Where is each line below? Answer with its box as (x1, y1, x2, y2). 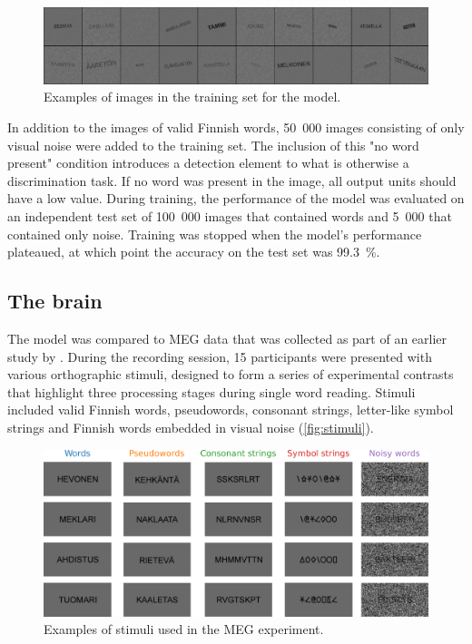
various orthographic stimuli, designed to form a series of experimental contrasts (7, 365, 454, 384)
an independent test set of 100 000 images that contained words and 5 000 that (7, 207, 452, 226)
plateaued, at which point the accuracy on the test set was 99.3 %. (7, 242, 380, 261)
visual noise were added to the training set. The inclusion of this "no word (7, 135, 419, 154)
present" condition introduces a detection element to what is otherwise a (7, 153, 409, 172)
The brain (7, 287, 103, 315)
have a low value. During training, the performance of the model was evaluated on (7, 189, 465, 208)
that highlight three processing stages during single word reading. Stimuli (7, 382, 416, 401)
